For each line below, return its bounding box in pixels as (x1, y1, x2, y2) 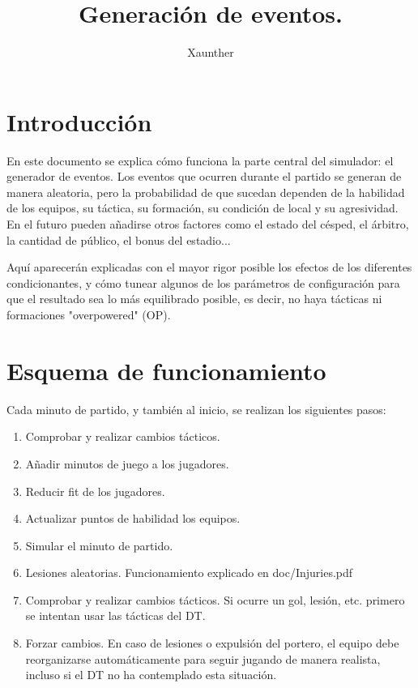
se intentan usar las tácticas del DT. (25, 607, 206, 624)
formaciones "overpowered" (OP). (6, 306, 171, 323)
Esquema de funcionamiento (6, 353, 326, 387)
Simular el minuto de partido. (25, 536, 173, 553)
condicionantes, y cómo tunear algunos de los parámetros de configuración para (6, 274, 400, 291)
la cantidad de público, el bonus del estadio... (6, 231, 231, 248)
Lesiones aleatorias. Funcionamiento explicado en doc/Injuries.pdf (25, 564, 353, 581)
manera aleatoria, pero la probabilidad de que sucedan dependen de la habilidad (6, 183, 405, 200)
